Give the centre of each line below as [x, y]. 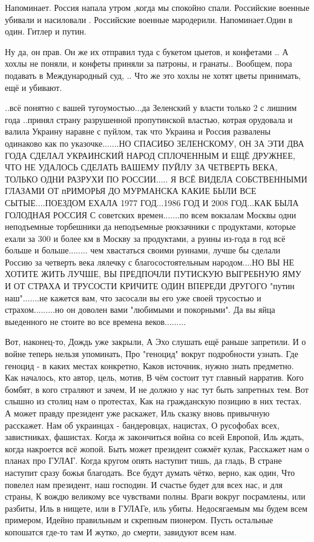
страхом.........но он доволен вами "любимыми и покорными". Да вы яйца [140, 309]
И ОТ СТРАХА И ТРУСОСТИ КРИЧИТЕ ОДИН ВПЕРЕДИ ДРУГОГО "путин [150, 286]
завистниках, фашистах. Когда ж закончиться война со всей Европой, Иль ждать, [155, 437]
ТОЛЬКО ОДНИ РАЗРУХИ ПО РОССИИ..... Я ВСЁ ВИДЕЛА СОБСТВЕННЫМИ [156, 179]
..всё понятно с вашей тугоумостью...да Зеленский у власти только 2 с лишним [151, 108]
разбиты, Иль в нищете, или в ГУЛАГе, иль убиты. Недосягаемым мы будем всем [156, 508]
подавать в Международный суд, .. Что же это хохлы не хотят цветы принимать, [153, 75]
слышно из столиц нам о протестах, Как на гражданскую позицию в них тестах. [153, 401]
